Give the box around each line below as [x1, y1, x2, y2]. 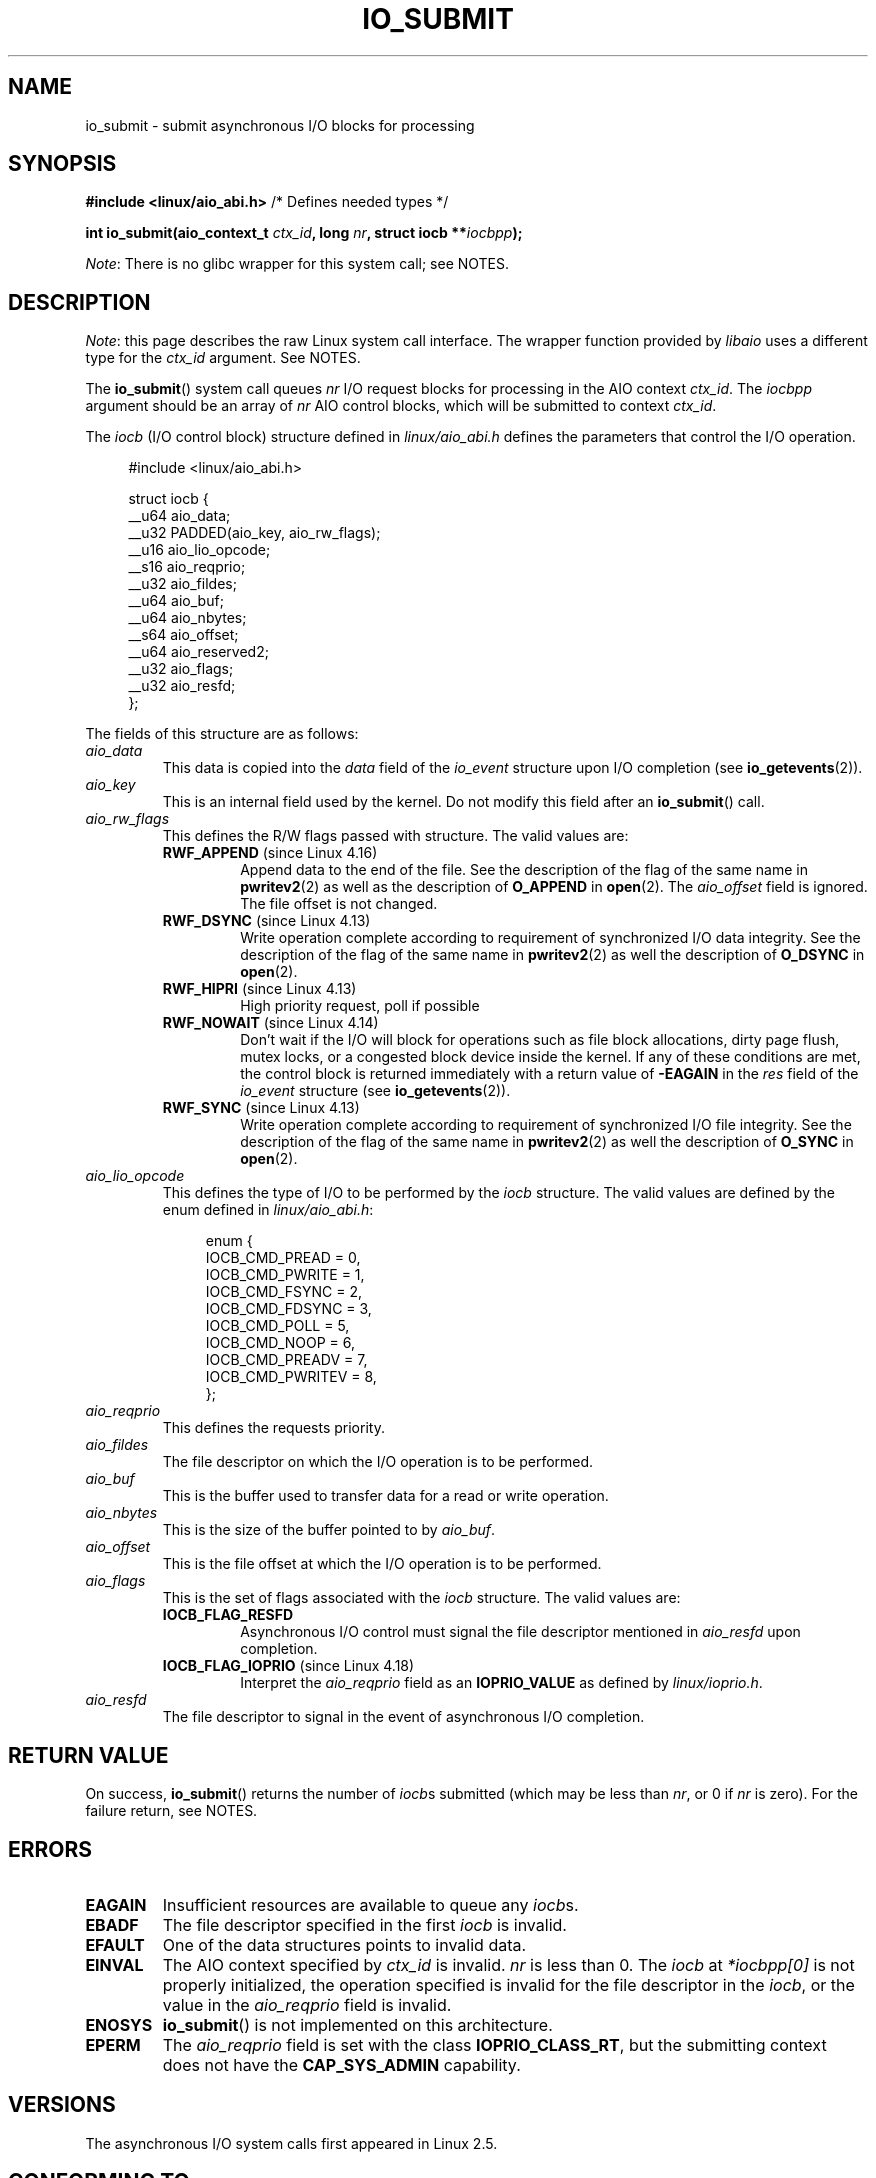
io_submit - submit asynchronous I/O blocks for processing [85, 116, 475, 134]
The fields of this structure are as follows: [85, 725, 359, 743]
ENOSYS [85, 2014, 153, 2035]
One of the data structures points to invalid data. [162, 1934, 527, 1955]
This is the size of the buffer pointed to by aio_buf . [162, 1521, 496, 1539]
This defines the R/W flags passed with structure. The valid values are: [162, 827, 629, 845]
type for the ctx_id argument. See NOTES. [85, 349, 361, 367]
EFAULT [85, 1934, 145, 1955]
